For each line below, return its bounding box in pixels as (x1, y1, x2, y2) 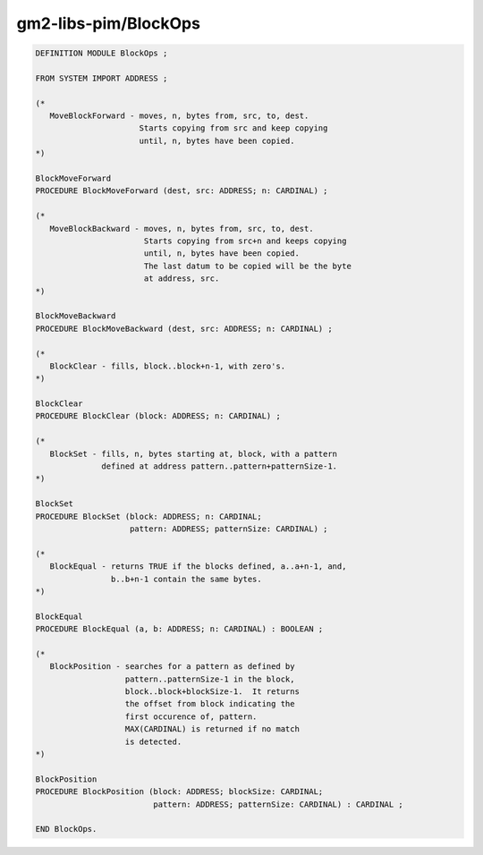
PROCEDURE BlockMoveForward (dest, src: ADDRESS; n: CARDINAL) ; (35, 186, 328, 196)
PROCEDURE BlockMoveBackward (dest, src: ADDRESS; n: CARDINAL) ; (35, 323, 333, 334)
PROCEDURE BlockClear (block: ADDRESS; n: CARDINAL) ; (35, 411, 281, 421)
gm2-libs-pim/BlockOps (16, 13, 201, 33)
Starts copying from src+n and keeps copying (143, 236, 347, 246)
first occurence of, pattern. (124, 711, 258, 722)
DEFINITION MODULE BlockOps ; (35, 48, 168, 58)
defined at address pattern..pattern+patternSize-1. (101, 461, 338, 471)
